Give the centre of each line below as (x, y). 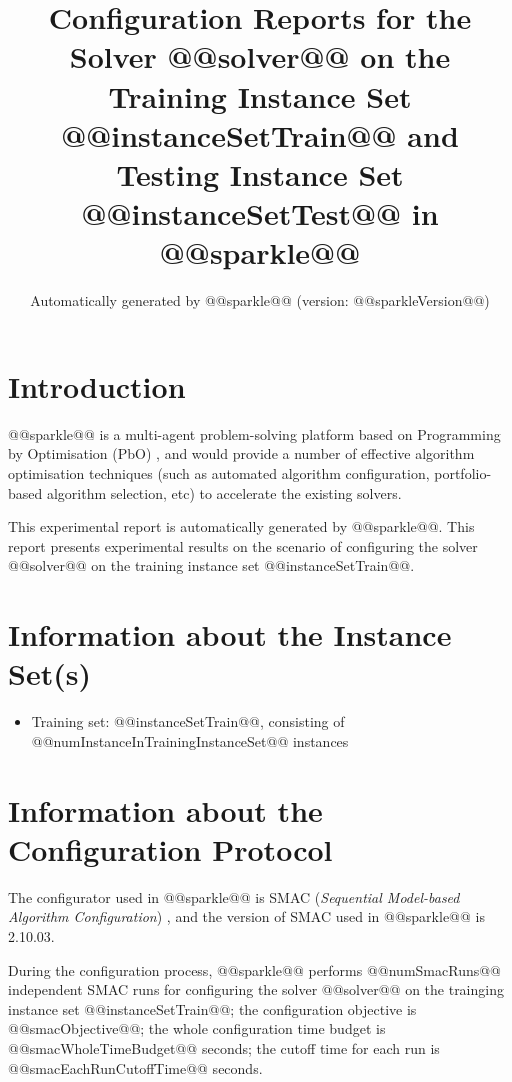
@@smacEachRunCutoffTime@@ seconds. (135, 1067)
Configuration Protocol (170, 848)
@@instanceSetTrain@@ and (260, 134)
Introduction (97, 385)
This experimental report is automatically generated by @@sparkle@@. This (241, 526)
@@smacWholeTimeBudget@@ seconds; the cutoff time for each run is (224, 1047)
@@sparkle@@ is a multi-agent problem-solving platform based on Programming (254, 433)
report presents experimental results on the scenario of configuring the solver (243, 545)
